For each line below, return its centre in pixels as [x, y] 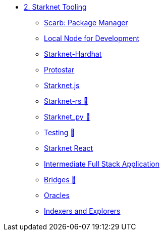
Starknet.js [62, 85]
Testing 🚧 [60, 132]
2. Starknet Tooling [55, 7]
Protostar [59, 70]
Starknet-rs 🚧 [66, 101]
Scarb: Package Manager [86, 23]
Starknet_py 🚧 [67, 117]
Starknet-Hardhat [73, 54]
